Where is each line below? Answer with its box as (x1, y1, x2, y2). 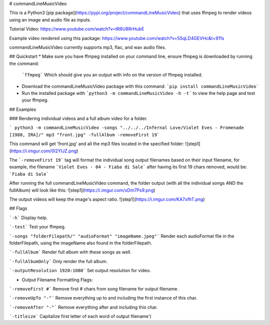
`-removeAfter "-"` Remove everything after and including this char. (9, 304, 158, 310)
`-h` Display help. (9, 215, 48, 221)
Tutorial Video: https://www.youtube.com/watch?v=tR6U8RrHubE (9, 26, 144, 32)
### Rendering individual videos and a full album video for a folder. (9, 115, 147, 122)
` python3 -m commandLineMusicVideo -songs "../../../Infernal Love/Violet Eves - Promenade (9, 125, 244, 131)
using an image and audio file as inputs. (9, 16, 91, 22)
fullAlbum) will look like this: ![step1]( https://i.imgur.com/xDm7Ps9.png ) (9, 187, 155, 193)
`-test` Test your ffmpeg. (9, 224, 66, 230)
